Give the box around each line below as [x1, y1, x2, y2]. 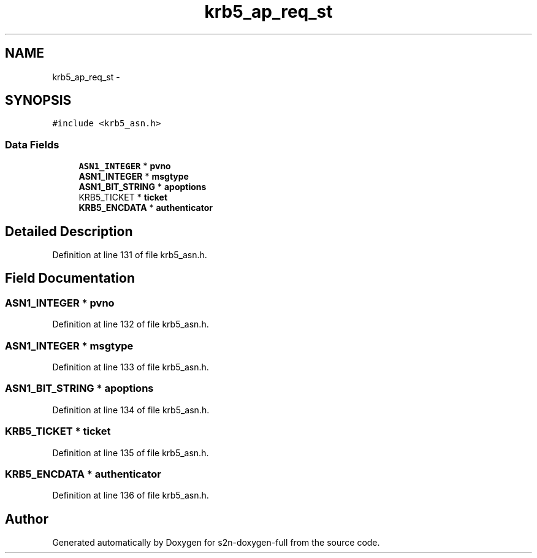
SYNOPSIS [5, 93, 72, 109]
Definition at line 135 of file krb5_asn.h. [52, 447, 209, 458]
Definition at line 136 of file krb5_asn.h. [52, 490, 209, 501]
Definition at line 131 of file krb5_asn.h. [52, 250, 207, 261]
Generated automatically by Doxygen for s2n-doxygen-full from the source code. [52, 537, 380, 548]
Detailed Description [5, 223, 133, 239]
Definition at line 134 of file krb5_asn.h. [52, 404, 210, 415]
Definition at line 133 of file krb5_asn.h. [52, 362, 209, 372]
